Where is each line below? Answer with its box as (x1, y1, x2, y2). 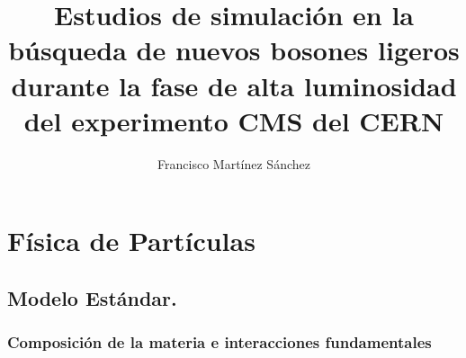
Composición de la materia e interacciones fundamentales (7, 331, 432, 354)
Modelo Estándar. (7, 283, 177, 311)
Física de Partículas (7, 222, 255, 259)
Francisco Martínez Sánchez (157, 154, 310, 173)
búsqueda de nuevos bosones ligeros (8, 31, 460, 68)
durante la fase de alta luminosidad (11, 67, 457, 103)
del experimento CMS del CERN (23, 102, 444, 139)
